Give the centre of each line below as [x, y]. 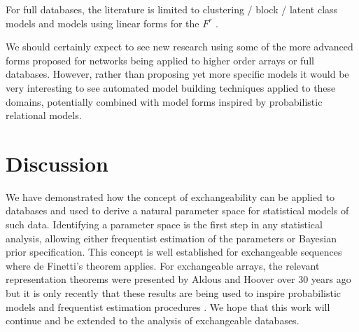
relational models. [44, 115]
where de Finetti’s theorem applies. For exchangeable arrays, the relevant [163, 265]
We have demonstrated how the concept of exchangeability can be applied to [170, 196]
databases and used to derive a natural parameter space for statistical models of [177, 210]
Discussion [57, 163]
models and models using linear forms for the [103, 23]
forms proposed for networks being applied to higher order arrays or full [160, 60]
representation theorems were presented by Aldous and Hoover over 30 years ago [178, 279]
